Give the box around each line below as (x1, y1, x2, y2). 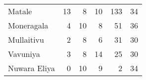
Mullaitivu (8, 34, 44, 45)
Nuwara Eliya (8, 62, 55, 74)
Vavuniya (8, 48, 40, 59)
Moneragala (8, 20, 49, 31)
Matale (8, 5, 32, 17)
